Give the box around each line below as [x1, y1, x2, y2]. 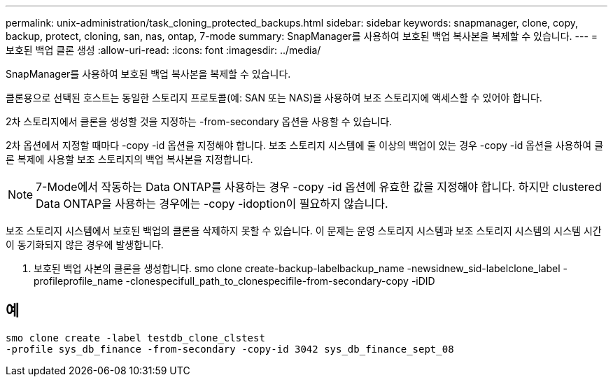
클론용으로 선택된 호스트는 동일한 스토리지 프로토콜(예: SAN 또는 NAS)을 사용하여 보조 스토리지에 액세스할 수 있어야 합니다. [6, 92, 542, 104]
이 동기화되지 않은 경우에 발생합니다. [6, 239, 164, 250]
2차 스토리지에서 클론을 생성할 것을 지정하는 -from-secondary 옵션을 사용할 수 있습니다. [6, 115, 393, 127]
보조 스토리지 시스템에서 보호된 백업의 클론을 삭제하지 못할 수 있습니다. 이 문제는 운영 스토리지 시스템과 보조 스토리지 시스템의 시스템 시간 [6, 225, 602, 236]
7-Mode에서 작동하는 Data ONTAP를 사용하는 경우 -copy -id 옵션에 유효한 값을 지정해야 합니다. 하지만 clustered [36, 180, 602, 194]
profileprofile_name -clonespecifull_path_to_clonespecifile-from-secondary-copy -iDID [34, 275, 435, 287]
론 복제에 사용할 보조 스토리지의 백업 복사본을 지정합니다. [6, 153, 253, 165]
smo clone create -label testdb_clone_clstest [6, 332, 265, 344]
